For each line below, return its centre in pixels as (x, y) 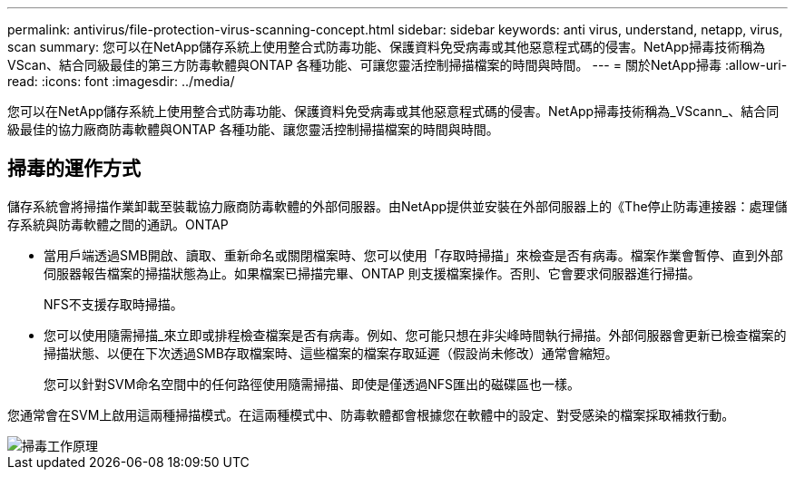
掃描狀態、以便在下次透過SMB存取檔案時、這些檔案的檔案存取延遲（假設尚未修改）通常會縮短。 (331, 353)
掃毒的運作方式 (74, 169)
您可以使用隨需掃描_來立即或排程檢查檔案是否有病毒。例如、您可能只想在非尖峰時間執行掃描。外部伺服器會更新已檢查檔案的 (415, 335)
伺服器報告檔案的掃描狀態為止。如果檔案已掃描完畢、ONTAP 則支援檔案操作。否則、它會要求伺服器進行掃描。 (372, 273)
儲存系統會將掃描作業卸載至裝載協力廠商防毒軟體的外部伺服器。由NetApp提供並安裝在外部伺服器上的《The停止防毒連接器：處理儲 (397, 206)
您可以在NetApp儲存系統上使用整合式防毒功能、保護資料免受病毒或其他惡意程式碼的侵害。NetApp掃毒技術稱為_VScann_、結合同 (393, 111)
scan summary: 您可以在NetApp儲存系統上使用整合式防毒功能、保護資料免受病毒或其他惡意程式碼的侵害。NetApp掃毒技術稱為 (387, 47)
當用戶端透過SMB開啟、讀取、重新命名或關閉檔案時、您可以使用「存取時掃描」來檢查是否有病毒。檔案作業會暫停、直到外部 (413, 255)
